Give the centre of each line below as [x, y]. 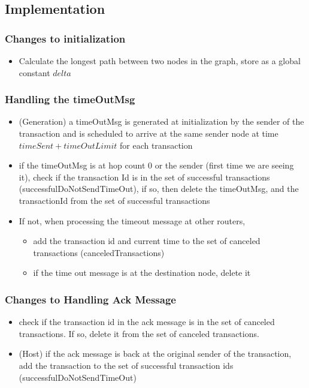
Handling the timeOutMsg [70, 99]
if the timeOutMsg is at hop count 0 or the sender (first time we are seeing [156, 165]
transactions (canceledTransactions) [99, 252]
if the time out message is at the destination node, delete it [142, 273]
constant [34, 72]
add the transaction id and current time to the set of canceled [147, 241]
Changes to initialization [65, 38]
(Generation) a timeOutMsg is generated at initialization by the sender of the [161, 121]
